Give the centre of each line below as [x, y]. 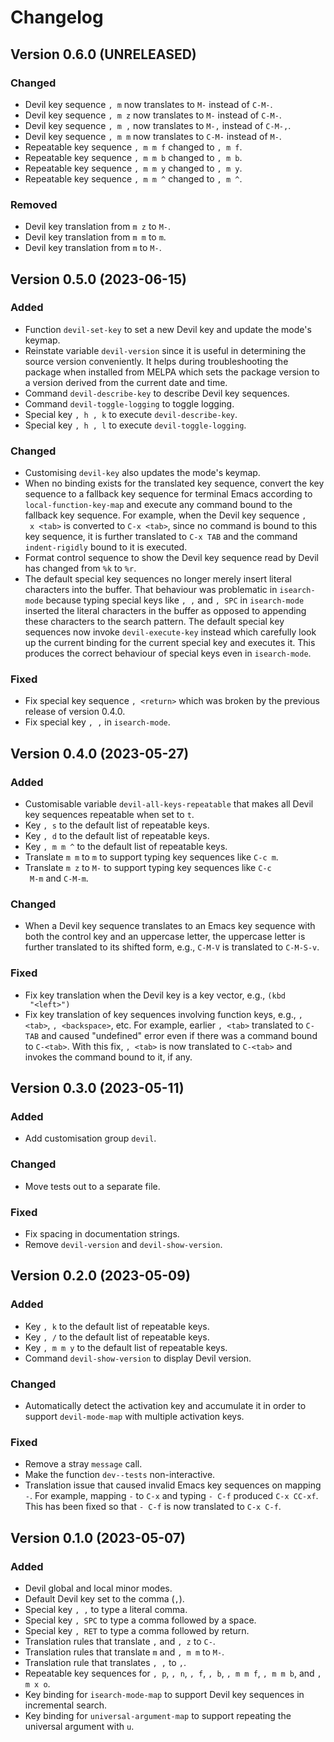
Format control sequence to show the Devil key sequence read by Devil [171, 558]
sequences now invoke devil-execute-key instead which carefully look [170, 632]
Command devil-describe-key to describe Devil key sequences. [157, 393]
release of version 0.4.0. [75, 712]
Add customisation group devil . [90, 1138]
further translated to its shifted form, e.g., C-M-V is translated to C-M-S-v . [172, 947]
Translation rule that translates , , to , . [105, 1662]
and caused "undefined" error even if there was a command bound [179, 1035]
